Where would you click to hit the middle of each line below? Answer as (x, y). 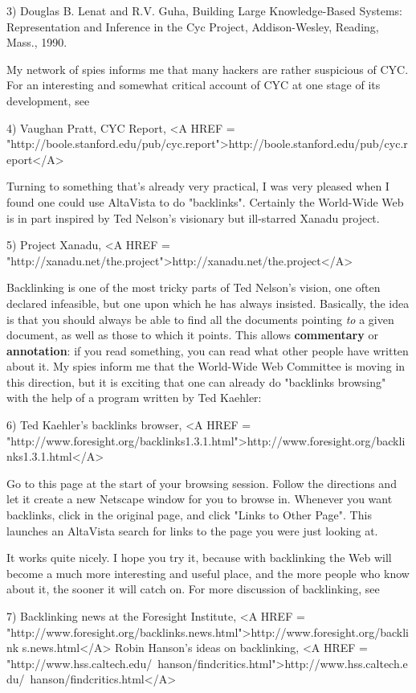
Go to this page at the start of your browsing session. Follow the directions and (202, 483)
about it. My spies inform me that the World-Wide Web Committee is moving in (206, 366)
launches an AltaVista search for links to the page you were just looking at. (192, 530)
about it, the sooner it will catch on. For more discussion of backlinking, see (193, 589)
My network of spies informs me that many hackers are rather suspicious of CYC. (208, 69)
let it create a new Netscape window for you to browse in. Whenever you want (200, 499)
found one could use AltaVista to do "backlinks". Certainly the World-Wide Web (205, 201)
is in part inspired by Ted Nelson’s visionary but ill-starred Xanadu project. (193, 217)
